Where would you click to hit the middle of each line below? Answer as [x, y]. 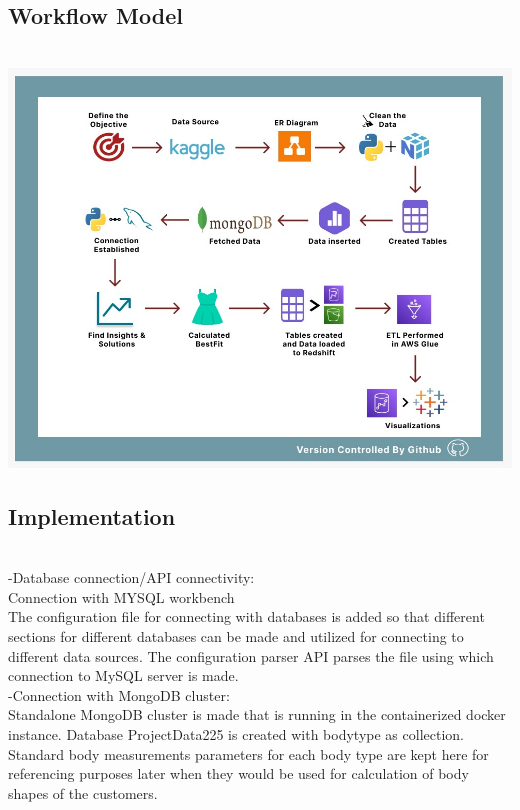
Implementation [92, 515]
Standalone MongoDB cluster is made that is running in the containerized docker [257, 714]
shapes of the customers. [83, 792]
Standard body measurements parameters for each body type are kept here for [248, 753]
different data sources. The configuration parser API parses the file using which [251, 655]
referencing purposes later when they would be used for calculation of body [238, 773]
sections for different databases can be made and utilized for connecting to [236, 636]
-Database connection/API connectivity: [131, 577]
